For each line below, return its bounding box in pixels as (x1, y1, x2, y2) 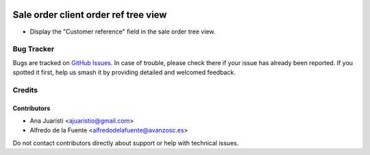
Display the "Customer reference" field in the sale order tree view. (29, 27, 216, 36)
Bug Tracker (12, 45, 55, 54)
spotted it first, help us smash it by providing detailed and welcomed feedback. (12, 69, 236, 77)
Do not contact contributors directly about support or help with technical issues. (12, 139, 239, 147)
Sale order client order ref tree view (12, 9, 167, 21)
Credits (12, 85, 38, 95)
